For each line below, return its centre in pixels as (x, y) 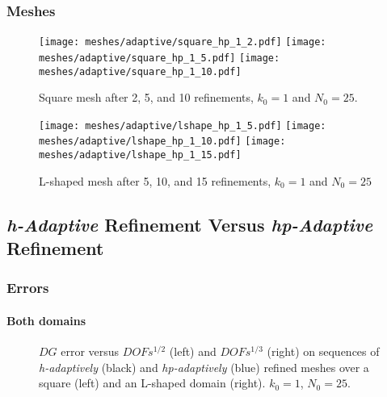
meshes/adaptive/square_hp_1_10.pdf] (140, 71)
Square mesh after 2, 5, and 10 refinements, (146, 97)
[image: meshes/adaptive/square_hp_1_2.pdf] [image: (183, 42)
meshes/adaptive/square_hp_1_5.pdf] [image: (160, 58)
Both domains (46, 320)
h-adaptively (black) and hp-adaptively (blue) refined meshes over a (204, 367)
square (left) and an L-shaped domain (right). (152, 383)
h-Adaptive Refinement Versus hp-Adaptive (190, 224)
